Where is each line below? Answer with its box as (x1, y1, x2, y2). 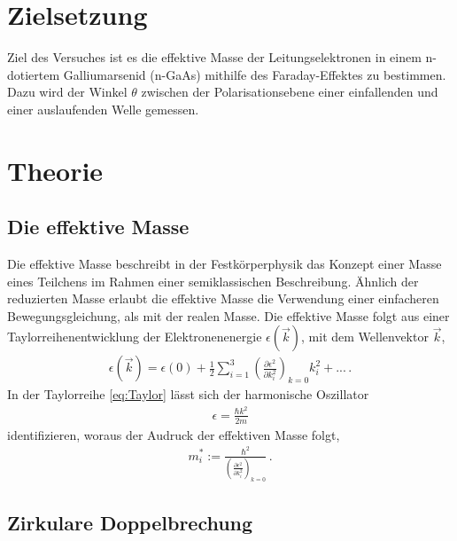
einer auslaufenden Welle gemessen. (7, 99, 199, 118)
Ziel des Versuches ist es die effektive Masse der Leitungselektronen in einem (7, 48, 422, 67)
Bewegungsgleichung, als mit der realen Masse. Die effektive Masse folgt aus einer (7, 306, 450, 325)
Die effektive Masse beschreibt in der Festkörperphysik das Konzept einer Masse (7, 255, 442, 273)
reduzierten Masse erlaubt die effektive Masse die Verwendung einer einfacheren (7, 289, 439, 308)
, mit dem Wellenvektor (301, 327, 429, 346)
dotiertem (7, 65, 60, 83)
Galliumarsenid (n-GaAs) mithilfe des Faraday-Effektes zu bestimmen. (63, 65, 446, 83)
